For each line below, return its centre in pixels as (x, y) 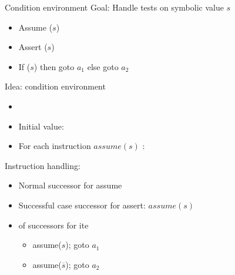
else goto (103, 66)
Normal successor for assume (70, 185)
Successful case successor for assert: (82, 205)
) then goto (54, 66)
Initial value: (41, 126)
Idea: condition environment (55, 86)
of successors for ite (53, 225)
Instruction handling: (43, 165)
